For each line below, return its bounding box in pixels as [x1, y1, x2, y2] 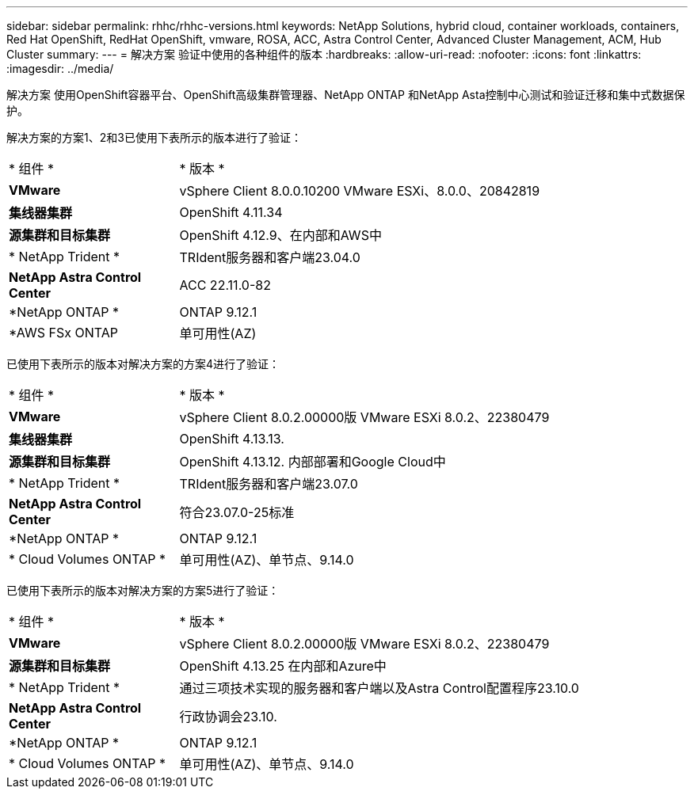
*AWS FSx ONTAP [9, 325, 118, 340]
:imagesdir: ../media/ [6, 62, 114, 75]
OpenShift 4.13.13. [179, 431, 284, 447]
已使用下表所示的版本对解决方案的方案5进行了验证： [6, 584, 280, 597]
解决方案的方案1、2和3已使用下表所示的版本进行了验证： [6, 131, 302, 144]
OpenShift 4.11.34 [179, 204, 283, 220]
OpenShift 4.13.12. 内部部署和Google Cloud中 [179, 454, 446, 470]
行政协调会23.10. [179, 709, 277, 725]
